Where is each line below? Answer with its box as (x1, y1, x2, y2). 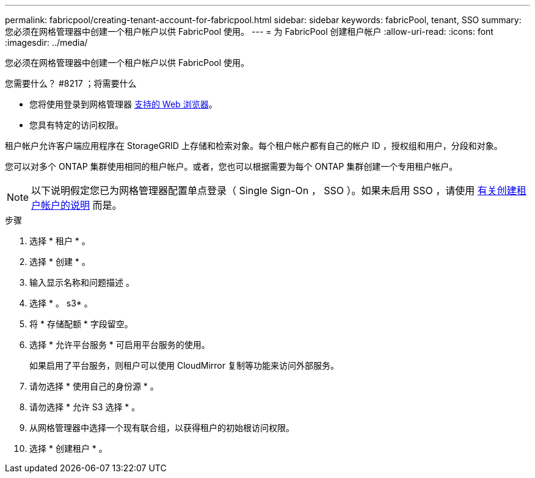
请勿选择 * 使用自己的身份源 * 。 (29, 381, 159, 391)
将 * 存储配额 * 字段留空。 (29, 319, 133, 329)
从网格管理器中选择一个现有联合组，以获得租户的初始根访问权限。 (29, 422, 294, 433)
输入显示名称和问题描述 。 (29, 277, 134, 288)
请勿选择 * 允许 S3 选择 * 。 (29, 402, 140, 412)
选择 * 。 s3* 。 (29, 298, 93, 308)
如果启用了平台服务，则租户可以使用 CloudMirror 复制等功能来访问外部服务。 (29, 360, 339, 371)
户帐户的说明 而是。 (31, 199, 122, 211)
